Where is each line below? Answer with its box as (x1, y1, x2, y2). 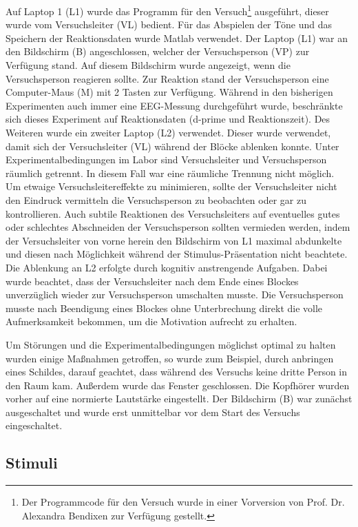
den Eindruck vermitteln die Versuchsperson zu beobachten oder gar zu (6, 192, 307, 207)
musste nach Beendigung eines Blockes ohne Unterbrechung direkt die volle (6, 300, 323, 315)
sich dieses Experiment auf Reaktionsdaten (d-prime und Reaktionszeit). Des (6, 112, 330, 126)
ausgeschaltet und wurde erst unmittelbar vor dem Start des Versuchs (6, 404, 300, 419)
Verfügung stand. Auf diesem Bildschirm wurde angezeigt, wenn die (6, 58, 291, 72)
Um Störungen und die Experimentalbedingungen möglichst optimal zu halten (6, 337, 336, 351)
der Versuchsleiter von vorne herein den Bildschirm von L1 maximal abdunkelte (6, 233, 342, 247)
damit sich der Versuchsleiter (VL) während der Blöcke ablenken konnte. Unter (6, 138, 339, 153)
